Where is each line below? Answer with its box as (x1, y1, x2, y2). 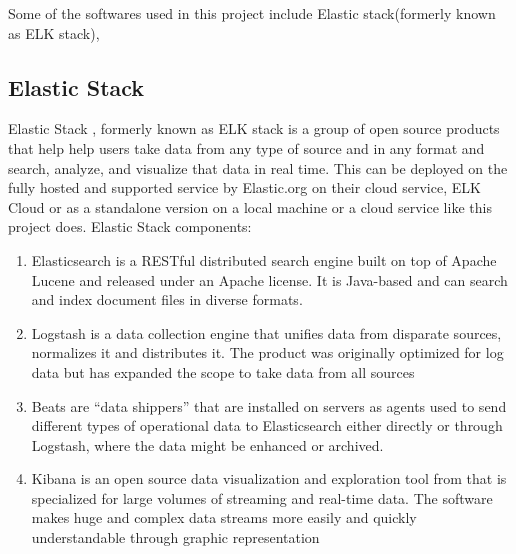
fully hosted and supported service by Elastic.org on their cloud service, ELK (8, 177, 481, 198)
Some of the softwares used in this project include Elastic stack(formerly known (8, 3, 496, 23)
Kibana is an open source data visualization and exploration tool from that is (31, 468, 507, 489)
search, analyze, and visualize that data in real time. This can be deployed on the (8, 157, 508, 178)
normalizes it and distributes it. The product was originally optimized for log (31, 342, 504, 363)
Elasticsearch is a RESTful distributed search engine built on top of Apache (31, 249, 497, 270)
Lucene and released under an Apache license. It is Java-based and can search (31, 269, 508, 290)
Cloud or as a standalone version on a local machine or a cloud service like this (8, 196, 492, 217)
